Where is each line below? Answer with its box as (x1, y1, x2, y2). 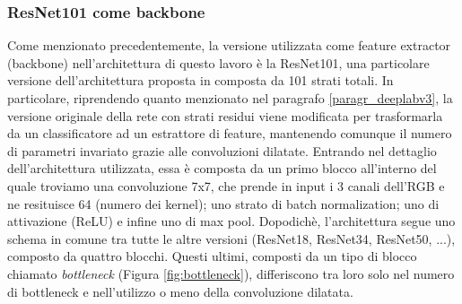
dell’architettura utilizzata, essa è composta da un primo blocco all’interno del (7, 159, 437, 178)
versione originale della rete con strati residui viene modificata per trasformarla (7, 106, 443, 125)
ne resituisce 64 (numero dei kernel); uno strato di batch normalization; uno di (7, 194, 440, 213)
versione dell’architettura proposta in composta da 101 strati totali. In (7, 71, 394, 90)
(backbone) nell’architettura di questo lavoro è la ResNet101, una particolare (7, 53, 430, 72)
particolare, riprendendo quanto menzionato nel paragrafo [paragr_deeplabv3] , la (7, 89, 453, 107)
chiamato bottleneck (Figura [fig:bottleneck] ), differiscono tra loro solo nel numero (7, 264, 455, 282)
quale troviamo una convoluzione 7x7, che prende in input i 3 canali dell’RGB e (7, 176, 445, 195)
